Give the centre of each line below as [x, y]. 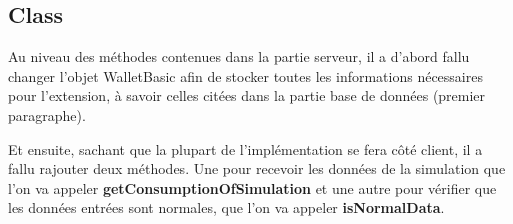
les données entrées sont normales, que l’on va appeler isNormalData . [226, 207]
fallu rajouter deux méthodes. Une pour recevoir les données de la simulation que [257, 168]
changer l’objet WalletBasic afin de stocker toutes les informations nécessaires [245, 75]
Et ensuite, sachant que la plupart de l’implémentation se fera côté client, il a [245, 148]
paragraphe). [47, 114]
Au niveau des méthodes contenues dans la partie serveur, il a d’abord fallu [239, 56]
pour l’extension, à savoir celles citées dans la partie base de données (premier [247, 95]
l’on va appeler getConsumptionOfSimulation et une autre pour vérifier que [252, 187]
